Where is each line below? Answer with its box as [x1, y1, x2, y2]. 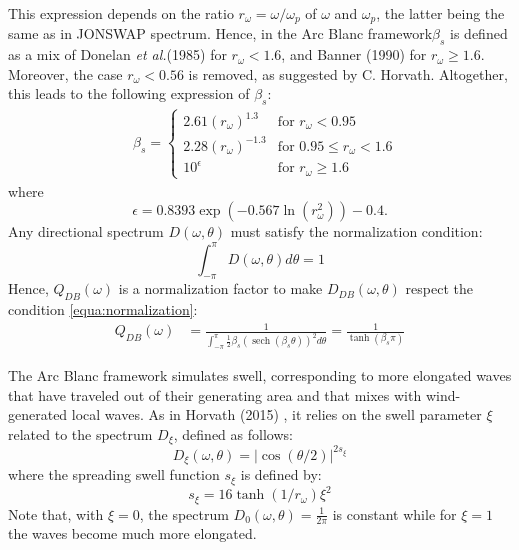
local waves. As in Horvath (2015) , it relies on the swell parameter [71, 404, 482, 425]
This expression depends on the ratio [8, 3, 234, 23]
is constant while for [332, 503, 457, 524]
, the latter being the [376, 3, 505, 23]
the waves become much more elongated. [8, 523, 257, 544]
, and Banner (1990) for [281, 44, 427, 65]
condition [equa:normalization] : [8, 299, 198, 320]
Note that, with [8, 503, 104, 524]
